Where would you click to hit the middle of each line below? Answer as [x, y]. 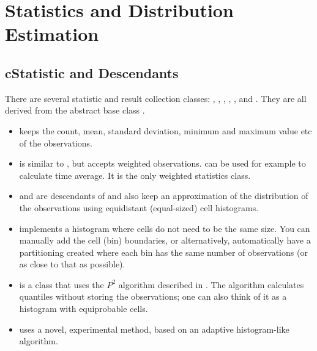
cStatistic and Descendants [92, 72]
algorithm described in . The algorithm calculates [211, 284]
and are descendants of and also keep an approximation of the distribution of [164, 196]
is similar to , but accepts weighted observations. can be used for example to [162, 163]
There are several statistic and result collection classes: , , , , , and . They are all [156, 98]
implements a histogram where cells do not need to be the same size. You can [165, 228]
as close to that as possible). [72, 264]
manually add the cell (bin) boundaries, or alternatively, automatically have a [165, 240]
